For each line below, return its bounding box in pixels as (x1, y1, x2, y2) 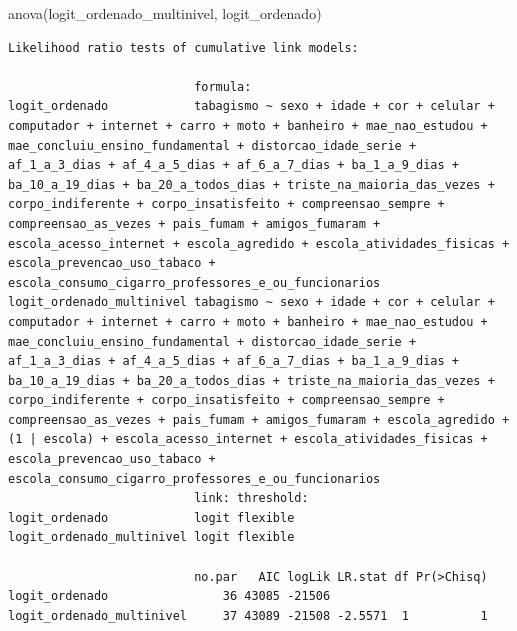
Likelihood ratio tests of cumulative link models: (8, 40, 359, 55)
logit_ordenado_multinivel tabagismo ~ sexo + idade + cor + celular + (8, 295, 495, 310)
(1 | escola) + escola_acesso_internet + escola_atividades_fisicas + (8, 432, 488, 447)
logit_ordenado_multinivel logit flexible (8, 530, 295, 545)
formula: (194, 79, 252, 94)
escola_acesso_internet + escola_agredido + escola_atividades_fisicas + (8, 236, 510, 251)
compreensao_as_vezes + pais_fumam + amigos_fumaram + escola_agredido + (8, 412, 510, 427)
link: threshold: (194, 491, 309, 506)
